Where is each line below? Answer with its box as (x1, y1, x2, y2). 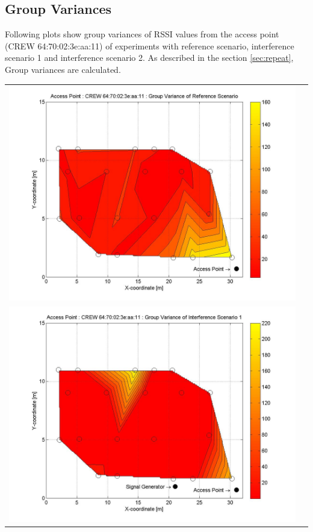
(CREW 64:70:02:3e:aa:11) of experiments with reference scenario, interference (5, 39, 294, 52)
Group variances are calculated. (5, 63, 121, 75)
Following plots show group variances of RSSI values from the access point (5, 28, 279, 40)
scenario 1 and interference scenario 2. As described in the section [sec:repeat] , (5, 51, 294, 64)
